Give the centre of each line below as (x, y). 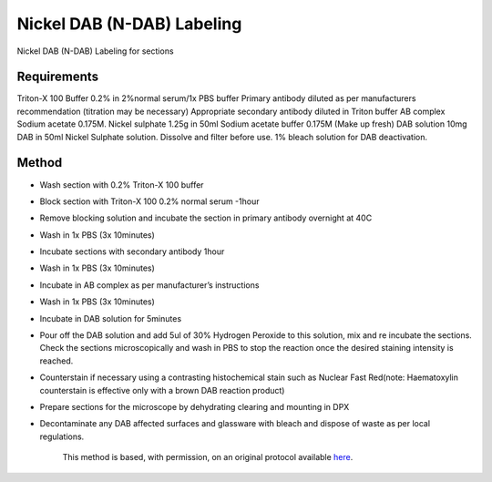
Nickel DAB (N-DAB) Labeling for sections (95, 51)
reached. (56, 361)
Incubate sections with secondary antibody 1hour (132, 251)
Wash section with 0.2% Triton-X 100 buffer (122, 185)
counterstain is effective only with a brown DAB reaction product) (162, 390)
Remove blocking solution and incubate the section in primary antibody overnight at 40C (206, 218)
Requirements (58, 77)
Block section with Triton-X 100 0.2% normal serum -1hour (149, 201)
